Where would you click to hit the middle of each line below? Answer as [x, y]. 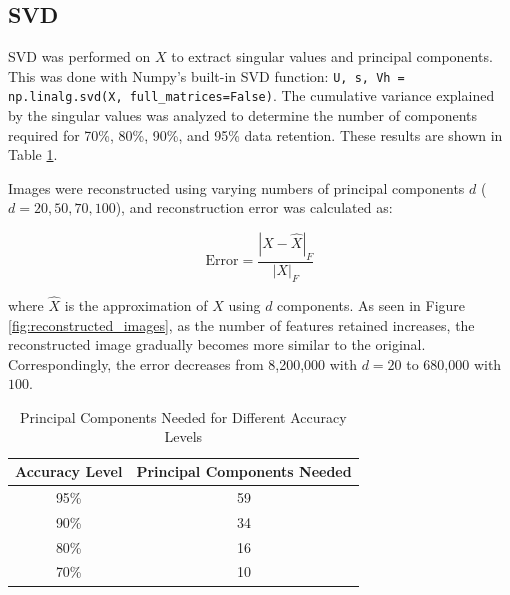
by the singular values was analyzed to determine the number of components [243, 115]
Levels [183, 436]
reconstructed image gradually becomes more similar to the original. [217, 344]
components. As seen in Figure [371, 304]
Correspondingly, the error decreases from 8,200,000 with [182, 363]
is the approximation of [136, 304]
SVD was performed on [79, 56]
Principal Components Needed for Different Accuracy [183, 416]
